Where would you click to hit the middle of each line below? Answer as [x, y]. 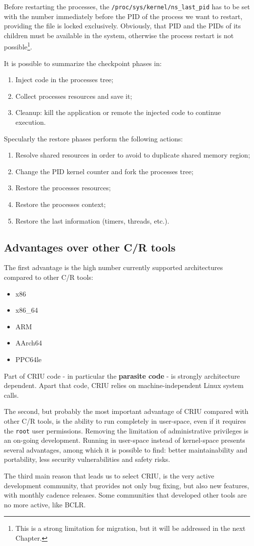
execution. [31, 122]
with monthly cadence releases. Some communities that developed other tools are [125, 495]
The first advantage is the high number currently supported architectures [114, 267]
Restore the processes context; [61, 204]
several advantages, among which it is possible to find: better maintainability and [126, 449]
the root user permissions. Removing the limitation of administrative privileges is [126, 430]
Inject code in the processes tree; [64, 80]
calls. [11, 395]
